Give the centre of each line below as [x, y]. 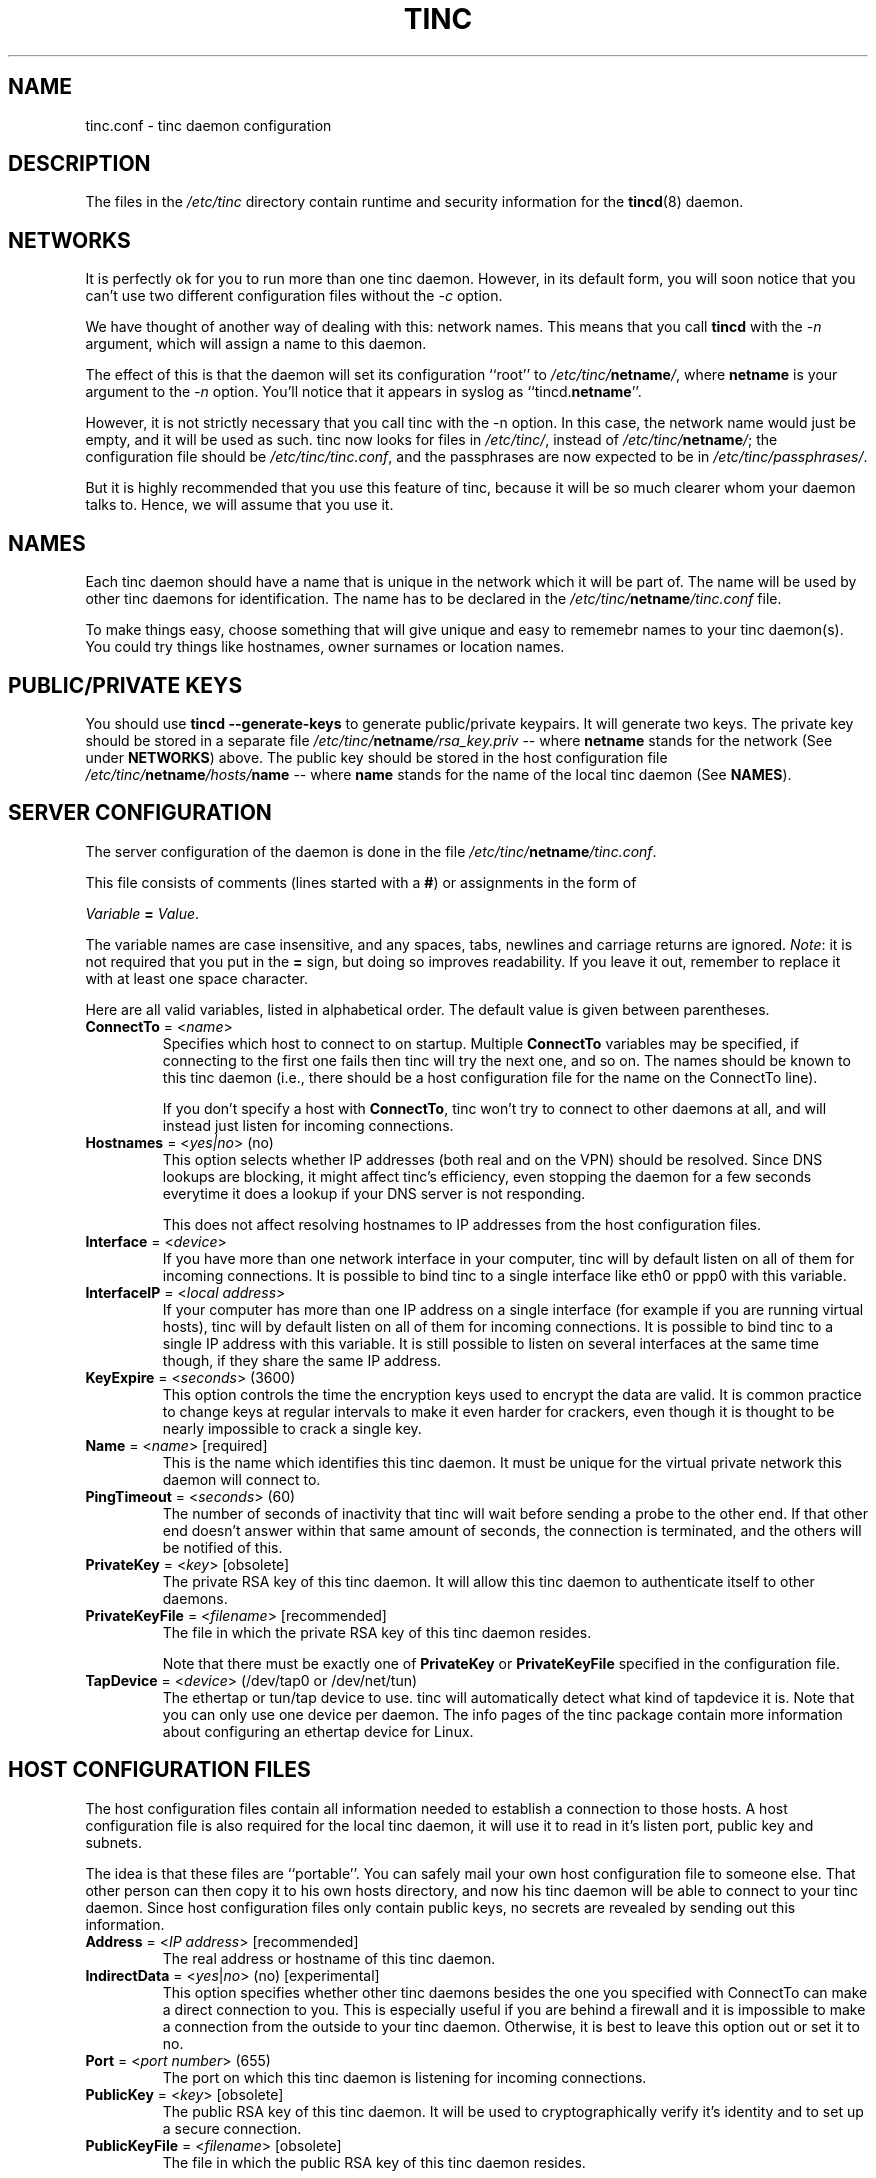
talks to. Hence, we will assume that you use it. [239, 505]
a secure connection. [232, 2128]
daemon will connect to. [241, 1479]
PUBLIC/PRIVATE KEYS [125, 685]
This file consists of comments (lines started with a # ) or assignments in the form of [361, 882]
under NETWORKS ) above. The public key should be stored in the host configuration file [376, 757]
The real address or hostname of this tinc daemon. [329, 1958]
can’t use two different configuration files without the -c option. [294, 296]
